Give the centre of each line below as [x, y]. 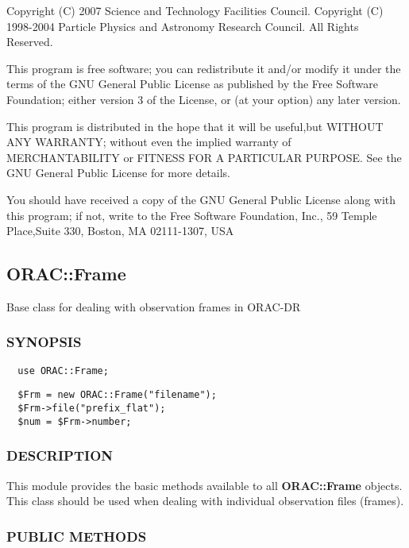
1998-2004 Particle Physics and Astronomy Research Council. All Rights [183, 26]
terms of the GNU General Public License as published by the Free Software [192, 84]
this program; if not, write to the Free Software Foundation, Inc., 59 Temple [192, 215]
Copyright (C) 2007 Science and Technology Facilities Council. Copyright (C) [195, 10]
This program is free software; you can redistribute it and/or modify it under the [204, 68]
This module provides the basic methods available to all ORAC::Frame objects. [204, 485]
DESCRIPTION [60, 455]
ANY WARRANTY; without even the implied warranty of [149, 142]
